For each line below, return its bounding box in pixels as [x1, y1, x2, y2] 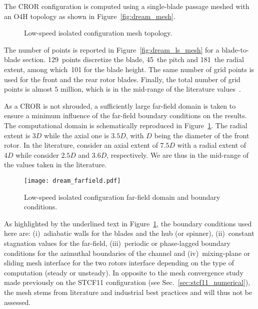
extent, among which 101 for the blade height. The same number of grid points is [4, 64, 254, 74]
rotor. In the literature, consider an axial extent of [4, 140, 158, 150]
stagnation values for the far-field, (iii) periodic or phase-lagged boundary [4, 237, 230, 248]
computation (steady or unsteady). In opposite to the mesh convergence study [4, 267, 243, 277]
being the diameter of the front [154, 130, 249, 140]
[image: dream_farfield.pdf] [24, 177, 121, 184]
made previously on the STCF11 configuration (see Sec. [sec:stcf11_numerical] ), [4, 277, 250, 287]
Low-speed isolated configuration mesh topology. [24, 28, 172, 38]
